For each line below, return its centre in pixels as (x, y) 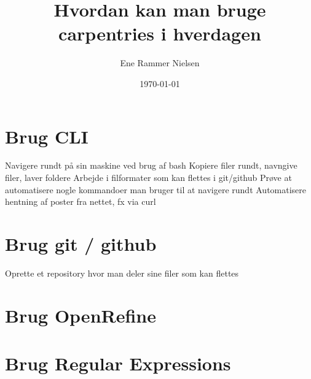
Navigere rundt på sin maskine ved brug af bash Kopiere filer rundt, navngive (151, 165)
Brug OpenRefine (81, 315)
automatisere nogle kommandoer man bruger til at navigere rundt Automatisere (156, 189)
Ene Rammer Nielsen (160, 63)
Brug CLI (47, 136)
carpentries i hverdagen (160, 33)
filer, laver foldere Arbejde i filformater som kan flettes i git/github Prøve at (148, 178)
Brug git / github (81, 243)
